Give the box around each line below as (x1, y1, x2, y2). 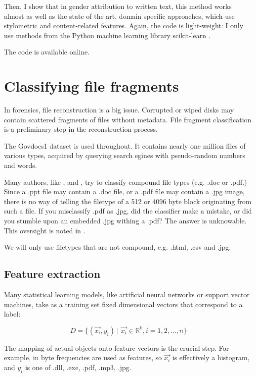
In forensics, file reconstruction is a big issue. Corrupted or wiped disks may (4, 105, 234, 115)
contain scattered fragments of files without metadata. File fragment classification (4, 114, 252, 124)
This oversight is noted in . (4, 225, 85, 235)
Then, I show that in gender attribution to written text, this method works (4, 1, 232, 11)
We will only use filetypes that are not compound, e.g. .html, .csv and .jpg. (4, 242, 231, 252)
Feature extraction (4, 266, 101, 281)
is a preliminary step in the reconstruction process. (4, 124, 158, 134)
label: (4, 309, 21, 319)
